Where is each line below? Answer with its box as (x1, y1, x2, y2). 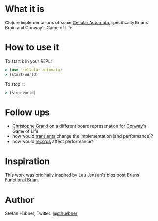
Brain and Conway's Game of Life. (5, 24, 74, 30)
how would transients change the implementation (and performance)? (12, 133, 153, 139)
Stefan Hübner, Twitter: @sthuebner (5, 210, 78, 216)
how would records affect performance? (12, 138, 94, 145)
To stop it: (5, 81, 25, 87)
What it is (5, 3, 45, 15)
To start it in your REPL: (5, 58, 52, 64)
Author (5, 194, 34, 205)
